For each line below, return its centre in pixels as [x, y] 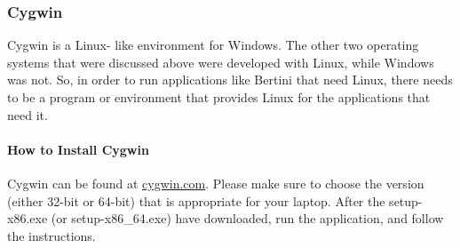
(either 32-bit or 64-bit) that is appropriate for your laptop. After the [196, 200]
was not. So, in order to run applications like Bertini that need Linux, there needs [230, 80]
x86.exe [28, 218]
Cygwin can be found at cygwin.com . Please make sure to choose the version [216, 183]
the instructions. [52, 235]
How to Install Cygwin [78, 149]
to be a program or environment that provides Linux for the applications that [219, 97]
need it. [28, 114]
